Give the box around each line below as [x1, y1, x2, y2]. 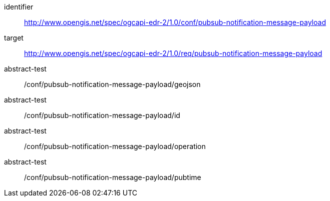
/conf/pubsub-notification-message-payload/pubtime [24, 173, 201, 181]
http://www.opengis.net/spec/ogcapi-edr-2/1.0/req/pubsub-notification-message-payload [24, 49, 322, 57]
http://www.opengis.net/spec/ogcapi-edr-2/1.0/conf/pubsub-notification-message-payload [24, 18, 326, 26]
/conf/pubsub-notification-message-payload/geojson [24, 80, 201, 88]
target [4, 33, 24, 42]
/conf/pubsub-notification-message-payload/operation [24, 142, 206, 150]
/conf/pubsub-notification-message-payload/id [24, 111, 180, 119]
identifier [4, 2, 34, 11]
